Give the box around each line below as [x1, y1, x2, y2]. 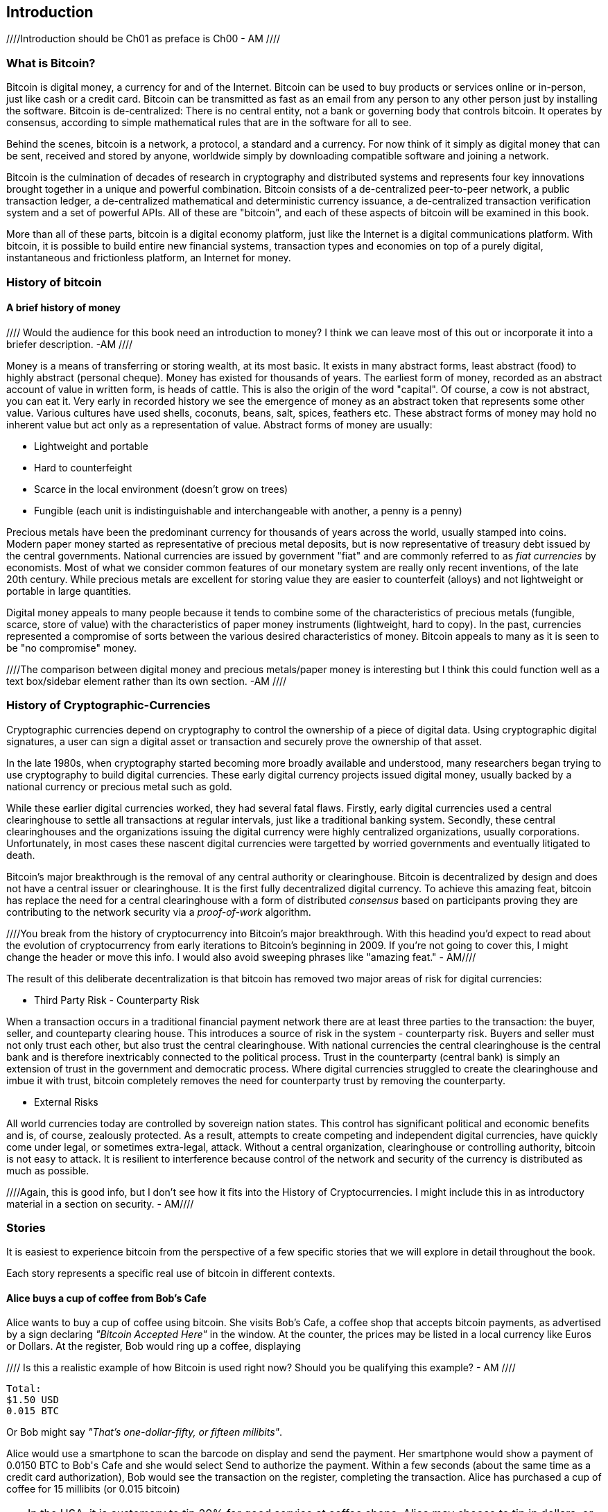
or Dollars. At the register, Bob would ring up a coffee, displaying [6, 1340, 301, 1353]
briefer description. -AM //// [6, 338, 133, 350]
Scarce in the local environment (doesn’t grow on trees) [34, 483, 288, 495]
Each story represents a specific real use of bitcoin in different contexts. [6, 1267, 336, 1280]
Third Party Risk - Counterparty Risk [34, 993, 200, 1006]
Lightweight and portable [34, 440, 148, 452]
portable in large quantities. [6, 584, 132, 597]
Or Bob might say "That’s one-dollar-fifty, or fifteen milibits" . [6, 1426, 283, 1439]
